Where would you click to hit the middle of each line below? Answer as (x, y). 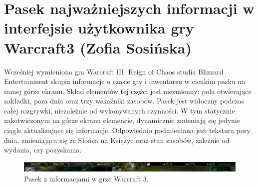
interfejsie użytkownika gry (99, 28)
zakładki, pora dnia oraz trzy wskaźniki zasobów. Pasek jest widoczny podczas (124, 101)
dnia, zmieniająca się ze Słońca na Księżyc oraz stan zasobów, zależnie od (117, 140)
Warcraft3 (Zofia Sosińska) (98, 47)
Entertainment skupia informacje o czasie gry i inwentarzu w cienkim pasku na (125, 81)
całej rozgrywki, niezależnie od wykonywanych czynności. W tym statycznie (120, 110)
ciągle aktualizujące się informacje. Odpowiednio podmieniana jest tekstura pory (127, 130)
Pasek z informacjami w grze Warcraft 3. (86, 178)
